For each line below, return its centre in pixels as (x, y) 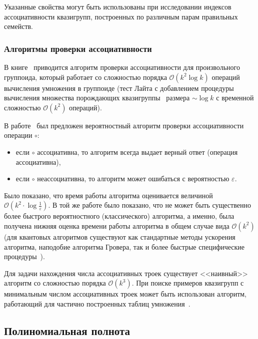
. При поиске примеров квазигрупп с (188, 283)
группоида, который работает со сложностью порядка (85, 77)
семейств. (18, 26)
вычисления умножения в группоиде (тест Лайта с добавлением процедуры (119, 88)
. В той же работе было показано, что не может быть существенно (149, 205)
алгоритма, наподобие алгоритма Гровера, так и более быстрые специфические (124, 246)
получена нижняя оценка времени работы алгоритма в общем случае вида (117, 225)
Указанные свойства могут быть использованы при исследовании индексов (118, 6)
